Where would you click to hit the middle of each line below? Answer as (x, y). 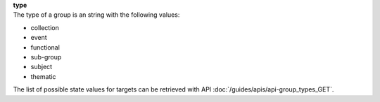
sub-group (46, 57)
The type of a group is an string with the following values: (96, 15)
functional (45, 47)
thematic (43, 76)
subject (42, 67)
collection (45, 27)
